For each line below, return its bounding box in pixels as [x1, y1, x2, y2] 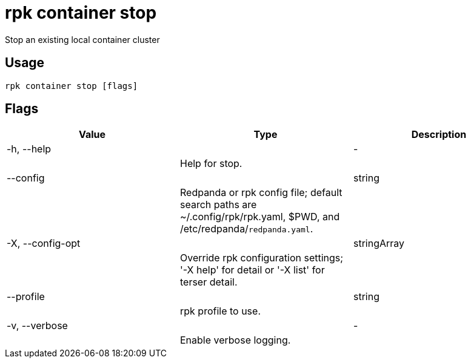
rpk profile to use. [179, 305, 261, 318]
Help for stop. [179, 157, 242, 170]
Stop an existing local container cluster [5, 34, 160, 45]
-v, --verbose [7, 319, 68, 332]
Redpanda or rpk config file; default [179, 186, 342, 199]
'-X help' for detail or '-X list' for [179, 264, 325, 276]
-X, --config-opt [7, 237, 81, 250]
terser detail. [179, 276, 238, 289]
